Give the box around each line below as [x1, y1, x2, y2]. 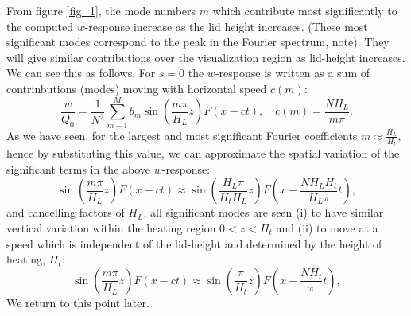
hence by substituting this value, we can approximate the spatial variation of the [6, 145, 400, 162]
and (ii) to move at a [276, 219, 378, 236]
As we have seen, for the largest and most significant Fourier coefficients [6, 127, 358, 143]
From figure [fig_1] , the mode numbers [6, 2, 196, 18]
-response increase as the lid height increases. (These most [84, 18, 368, 34]
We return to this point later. [6, 294, 149, 310]
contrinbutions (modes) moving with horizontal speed [6, 80, 267, 96]
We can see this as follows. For [6, 64, 156, 81]
